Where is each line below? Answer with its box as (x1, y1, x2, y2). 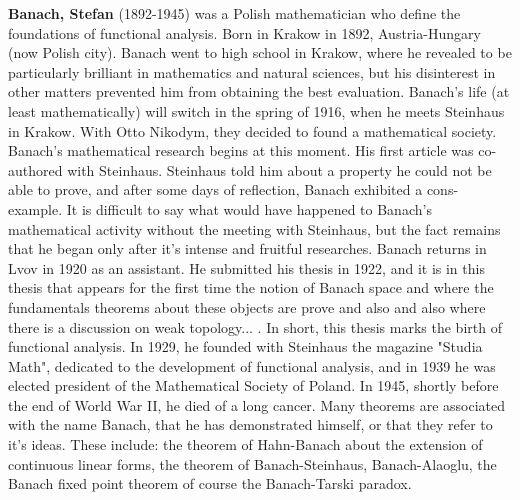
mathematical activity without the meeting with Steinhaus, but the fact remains (8, 218, 501, 239)
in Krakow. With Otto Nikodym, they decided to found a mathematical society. (8, 120, 497, 141)
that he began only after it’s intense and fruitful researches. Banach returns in (8, 238, 487, 259)
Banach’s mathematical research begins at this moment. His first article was (8, 140, 474, 161)
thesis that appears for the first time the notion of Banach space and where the (8, 277, 494, 298)
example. (8, 198, 63, 219)
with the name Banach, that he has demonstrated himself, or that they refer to (8, 414, 493, 435)
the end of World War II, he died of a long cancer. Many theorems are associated (8, 394, 506, 415)
